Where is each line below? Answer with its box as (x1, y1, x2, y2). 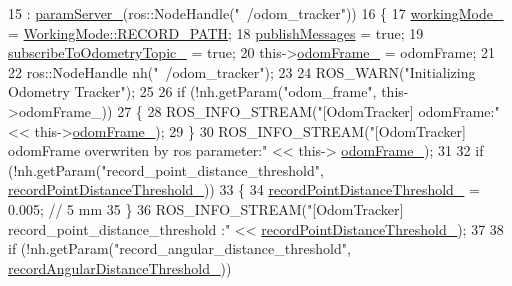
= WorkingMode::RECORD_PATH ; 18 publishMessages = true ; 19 (8, 22, 424, 43)
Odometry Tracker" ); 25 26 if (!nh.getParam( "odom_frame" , (8, 81, 377, 102)
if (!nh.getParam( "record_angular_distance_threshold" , (8, 238, 351, 259)
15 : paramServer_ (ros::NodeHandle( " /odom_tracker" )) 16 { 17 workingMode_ (8, 3, 504, 23)
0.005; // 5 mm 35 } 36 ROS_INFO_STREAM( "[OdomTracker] (8, 198, 404, 219)
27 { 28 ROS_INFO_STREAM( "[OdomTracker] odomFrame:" (117, 100, 500, 121)
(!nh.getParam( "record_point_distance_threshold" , (8, 159, 324, 180)
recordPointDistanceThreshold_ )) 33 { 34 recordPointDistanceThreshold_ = (8, 179, 480, 200)
